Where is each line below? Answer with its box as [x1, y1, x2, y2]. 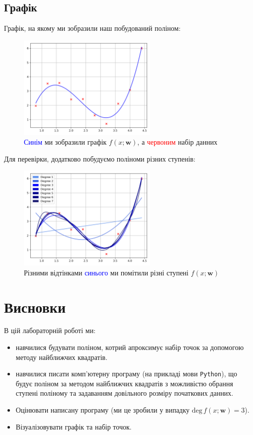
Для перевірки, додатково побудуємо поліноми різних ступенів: [4, 153, 196, 164]
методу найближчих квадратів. [15, 351, 108, 362]
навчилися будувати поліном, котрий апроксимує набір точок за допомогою [15, 342, 244, 352]
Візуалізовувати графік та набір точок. [15, 421, 132, 432]
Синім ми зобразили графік [24, 137, 107, 147]
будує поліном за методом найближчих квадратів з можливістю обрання [15, 378, 233, 388]
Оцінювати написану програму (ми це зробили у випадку [15, 405, 190, 415]
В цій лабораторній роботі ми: [4, 325, 96, 336]
